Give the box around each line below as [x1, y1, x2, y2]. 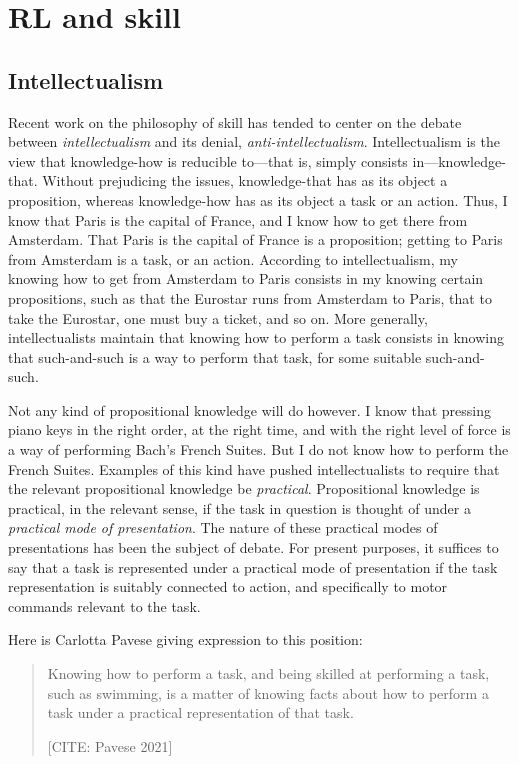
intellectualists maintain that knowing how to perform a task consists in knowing [8, 327, 504, 348]
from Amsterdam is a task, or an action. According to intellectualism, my [8, 248, 458, 269]
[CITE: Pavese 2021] [47, 735, 173, 756]
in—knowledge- [412, 150, 506, 171]
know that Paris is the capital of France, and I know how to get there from [8, 209, 468, 230]
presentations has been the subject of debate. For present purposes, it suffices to [8, 537, 499, 558]
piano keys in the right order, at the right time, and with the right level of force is [8, 419, 511, 440]
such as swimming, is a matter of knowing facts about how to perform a [47, 682, 489, 703]
